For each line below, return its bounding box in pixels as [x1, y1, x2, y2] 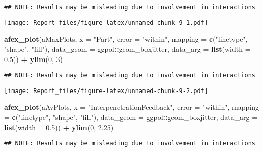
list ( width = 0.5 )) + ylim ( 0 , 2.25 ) [4, 122, 114, 132]
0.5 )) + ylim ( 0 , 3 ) [4, 53, 63, 64]
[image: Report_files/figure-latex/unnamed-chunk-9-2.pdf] [4, 87, 208, 95]
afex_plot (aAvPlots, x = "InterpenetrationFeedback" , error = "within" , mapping [4, 102, 259, 112]
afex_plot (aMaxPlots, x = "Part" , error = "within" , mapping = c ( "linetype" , [4, 34, 248, 44]
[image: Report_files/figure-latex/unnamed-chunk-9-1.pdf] [4, 19, 208, 26]
